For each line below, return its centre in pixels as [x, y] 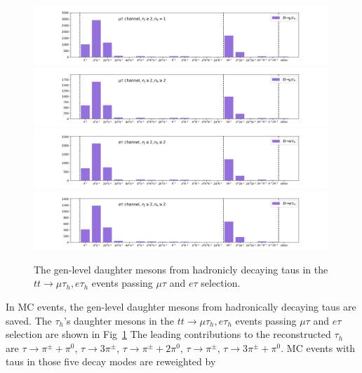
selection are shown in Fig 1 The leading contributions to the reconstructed [168, 334]
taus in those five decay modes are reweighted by [111, 361]
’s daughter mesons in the [119, 320]
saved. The [29, 320]
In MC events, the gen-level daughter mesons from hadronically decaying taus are [181, 306]
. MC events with [318, 347]
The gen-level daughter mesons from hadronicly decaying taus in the [181, 269]
